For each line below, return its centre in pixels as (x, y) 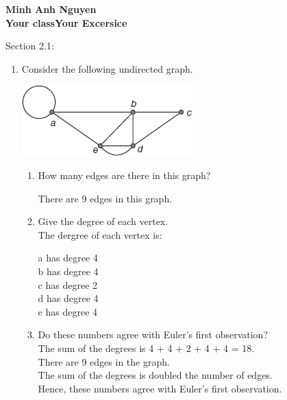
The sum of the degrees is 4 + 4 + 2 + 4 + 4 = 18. (146, 348)
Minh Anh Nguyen (51, 9)
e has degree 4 (68, 311)
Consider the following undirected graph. (107, 68)
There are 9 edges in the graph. (104, 361)
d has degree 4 (68, 298)
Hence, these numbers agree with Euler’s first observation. (160, 388)
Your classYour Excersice (66, 22)
